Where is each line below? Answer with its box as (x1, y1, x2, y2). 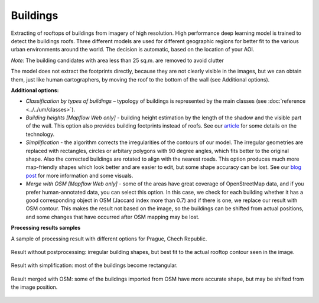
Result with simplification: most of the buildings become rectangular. (11, 262, 178, 269)
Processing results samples (11, 224, 81, 232)
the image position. (11, 284, 58, 291)
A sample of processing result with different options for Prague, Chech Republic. (11, 235, 207, 242)
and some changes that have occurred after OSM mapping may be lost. (25, 213, 200, 220)
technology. (25, 131, 55, 138)
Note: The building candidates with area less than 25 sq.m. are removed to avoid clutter (11, 57, 224, 64)
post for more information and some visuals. (25, 172, 134, 179)
